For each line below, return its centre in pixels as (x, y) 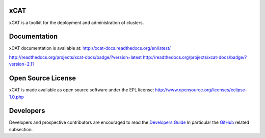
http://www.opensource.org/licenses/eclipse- (201, 90)
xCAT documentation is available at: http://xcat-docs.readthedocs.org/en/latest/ (90, 48)
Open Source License (42, 78)
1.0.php (16, 97)
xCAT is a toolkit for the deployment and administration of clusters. (77, 23)
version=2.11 (22, 64)
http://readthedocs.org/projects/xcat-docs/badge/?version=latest (76, 57)
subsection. (21, 129)
